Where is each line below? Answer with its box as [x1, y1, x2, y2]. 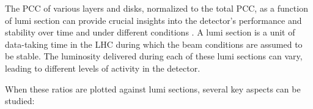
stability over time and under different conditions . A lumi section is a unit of [5, 26, 295, 39]
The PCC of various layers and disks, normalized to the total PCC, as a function [5, 2, 308, 14]
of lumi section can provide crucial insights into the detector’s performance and [5, 13, 302, 26]
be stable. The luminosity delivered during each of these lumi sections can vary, [5, 50, 303, 62]
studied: [5, 94, 35, 107]
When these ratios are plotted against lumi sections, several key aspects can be [5, 82, 301, 95]
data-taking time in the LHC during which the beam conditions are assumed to [5, 37, 303, 50]
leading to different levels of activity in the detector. [5, 61, 201, 74]
